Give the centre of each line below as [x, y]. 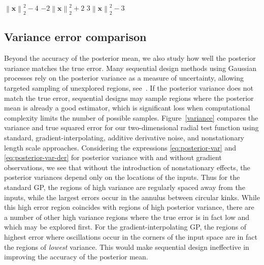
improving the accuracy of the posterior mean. [76, 257]
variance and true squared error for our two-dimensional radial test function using [131, 127]
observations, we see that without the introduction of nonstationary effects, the [127, 167]
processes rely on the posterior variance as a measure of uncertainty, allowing [124, 78]
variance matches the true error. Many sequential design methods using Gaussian [130, 68]
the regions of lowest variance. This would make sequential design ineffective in [127, 247]
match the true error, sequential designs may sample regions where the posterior [129, 98]
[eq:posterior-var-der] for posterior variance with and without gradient [113, 157]
